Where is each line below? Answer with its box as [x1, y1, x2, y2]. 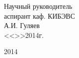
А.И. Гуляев [4, 20, 40, 30]
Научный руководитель [4, 1, 73, 11]
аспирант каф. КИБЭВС [4, 10, 75, 21]
